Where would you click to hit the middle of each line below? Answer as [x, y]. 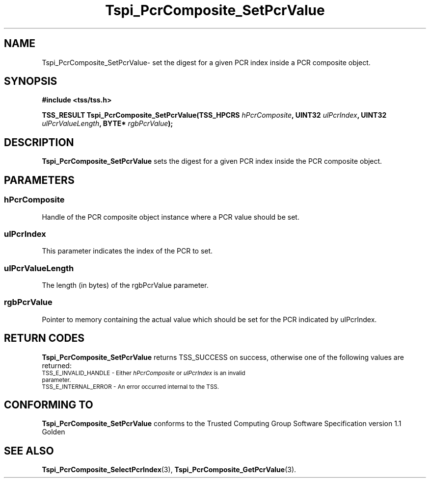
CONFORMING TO [49, 405]
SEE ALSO [29, 451]
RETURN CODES [44, 338]
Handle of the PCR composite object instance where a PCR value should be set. [171, 217]
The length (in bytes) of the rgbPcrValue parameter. [125, 285]
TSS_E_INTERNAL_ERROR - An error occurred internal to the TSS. [131, 387]
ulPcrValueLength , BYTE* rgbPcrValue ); [107, 124]
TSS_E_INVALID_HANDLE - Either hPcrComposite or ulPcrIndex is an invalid [144, 373]
